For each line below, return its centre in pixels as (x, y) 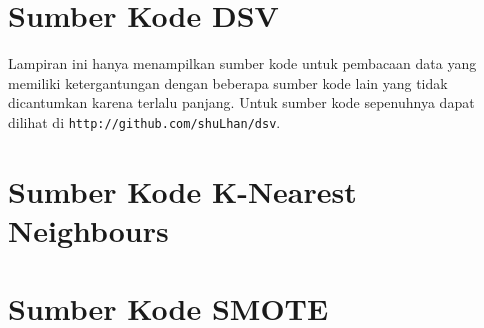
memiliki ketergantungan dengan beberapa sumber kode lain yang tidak (228, 82)
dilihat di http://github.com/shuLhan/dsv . (144, 121)
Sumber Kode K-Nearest (182, 190)
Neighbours (88, 229)
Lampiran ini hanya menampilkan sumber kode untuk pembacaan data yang (242, 63)
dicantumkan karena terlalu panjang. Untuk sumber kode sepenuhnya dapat (241, 102)
